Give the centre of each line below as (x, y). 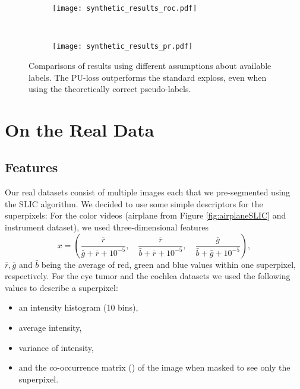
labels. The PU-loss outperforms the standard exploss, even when (148, 77)
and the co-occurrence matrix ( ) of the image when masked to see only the (154, 367)
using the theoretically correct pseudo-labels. (110, 89)
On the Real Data (80, 129)
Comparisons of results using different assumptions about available (150, 65)
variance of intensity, (56, 347)
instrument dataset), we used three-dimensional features (107, 227)
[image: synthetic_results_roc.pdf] (125, 8)
